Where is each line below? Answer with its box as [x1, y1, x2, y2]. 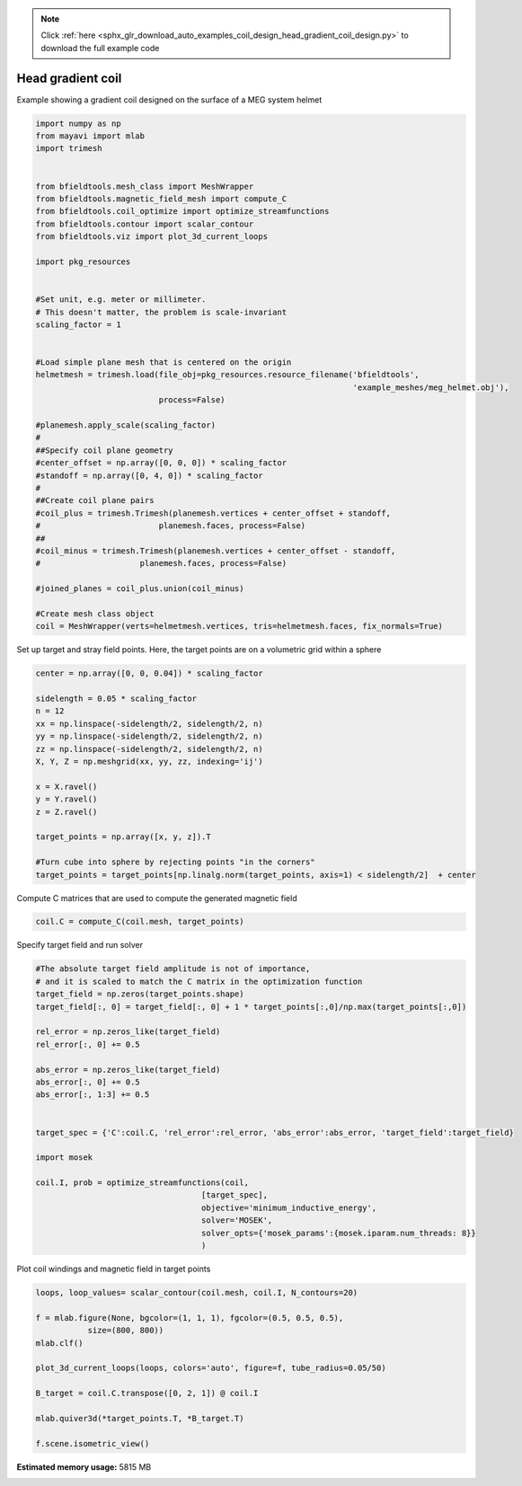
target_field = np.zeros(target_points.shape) [35, 989, 244, 999]
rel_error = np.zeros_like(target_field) [35, 1027, 221, 1037]
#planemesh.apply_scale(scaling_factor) [35, 420, 216, 430]
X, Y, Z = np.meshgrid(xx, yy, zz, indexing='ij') [35, 756, 264, 766]
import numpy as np [35, 118, 121, 128]
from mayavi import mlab [35, 131, 146, 141]
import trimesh [35, 144, 102, 154]
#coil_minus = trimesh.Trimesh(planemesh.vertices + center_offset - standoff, [35, 545, 396, 556]
